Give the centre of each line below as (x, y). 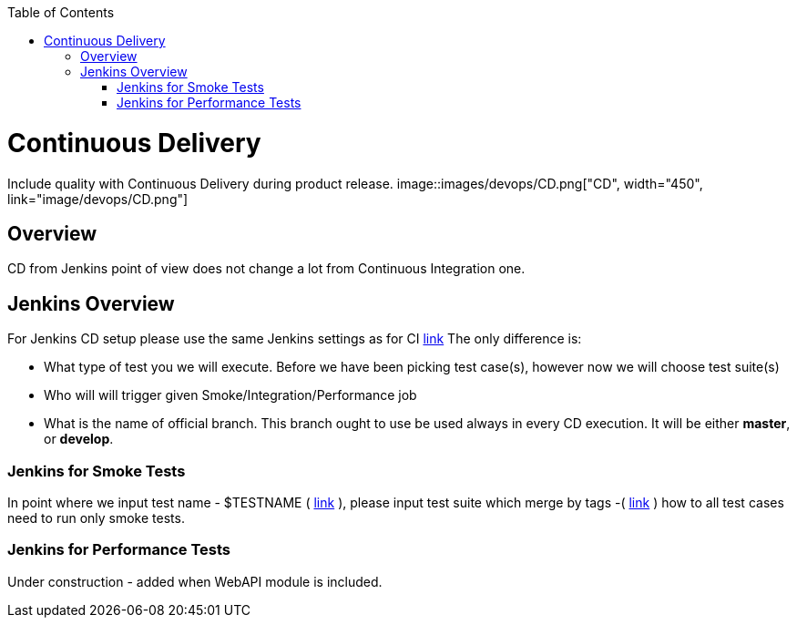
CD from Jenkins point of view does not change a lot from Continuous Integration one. (266, 269)
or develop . (79, 439)
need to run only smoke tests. (96, 517)
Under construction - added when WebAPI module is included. (195, 581)
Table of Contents (61, 12)
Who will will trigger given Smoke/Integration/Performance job (230, 395)
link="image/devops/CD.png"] (98, 199)
